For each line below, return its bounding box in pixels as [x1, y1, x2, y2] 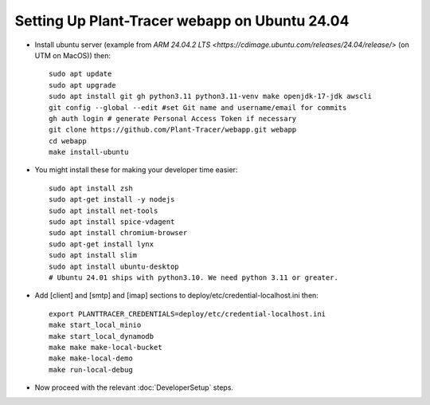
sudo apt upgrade [49, 81, 116, 89]
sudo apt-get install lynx [49, 239, 154, 249]
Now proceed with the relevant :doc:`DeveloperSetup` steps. [34, 383, 234, 392]
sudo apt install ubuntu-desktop [49, 261, 179, 271]
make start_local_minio [49, 320, 142, 330]
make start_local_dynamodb [49, 332, 154, 340]
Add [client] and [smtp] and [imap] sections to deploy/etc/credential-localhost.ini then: [34, 291, 319, 301]
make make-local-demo [49, 354, 133, 363]
